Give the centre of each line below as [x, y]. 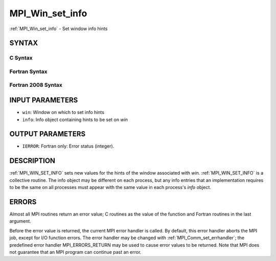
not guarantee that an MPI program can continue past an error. [75, 252]
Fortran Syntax [28, 72]
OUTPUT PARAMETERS [48, 134]
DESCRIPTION [32, 161]
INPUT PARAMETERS [44, 100]
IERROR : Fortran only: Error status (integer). [68, 146]
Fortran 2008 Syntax [36, 85]
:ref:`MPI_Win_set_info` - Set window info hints [59, 29]
